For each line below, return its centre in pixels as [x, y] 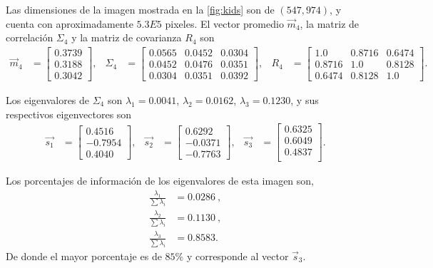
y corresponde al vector [238, 256]
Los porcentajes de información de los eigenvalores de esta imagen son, [160, 181]
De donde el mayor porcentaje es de [84, 256]
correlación [30, 37]
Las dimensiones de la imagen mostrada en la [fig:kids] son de [140, 9]
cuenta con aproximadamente [70, 23]
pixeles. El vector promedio [224, 23]
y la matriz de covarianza [127, 37]
